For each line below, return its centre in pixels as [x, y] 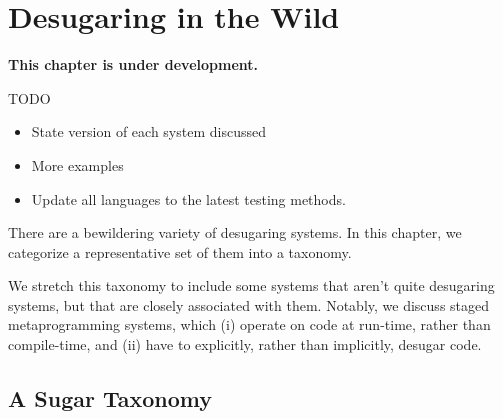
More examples [77, 164]
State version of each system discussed [148, 131]
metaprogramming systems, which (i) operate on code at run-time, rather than [249, 324]
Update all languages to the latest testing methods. [188, 198]
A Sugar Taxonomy [110, 398]
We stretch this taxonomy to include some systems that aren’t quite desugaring [251, 285]
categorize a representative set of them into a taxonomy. [180, 251]
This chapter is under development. [133, 64]
